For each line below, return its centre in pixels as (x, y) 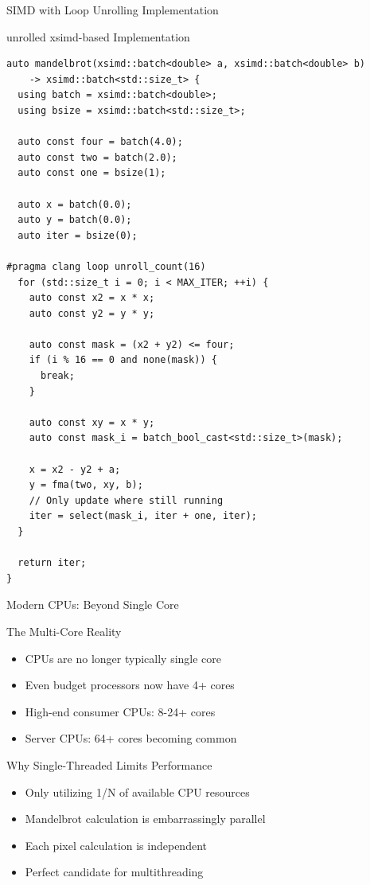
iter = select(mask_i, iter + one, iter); (143, 516)
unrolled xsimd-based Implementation (98, 36)
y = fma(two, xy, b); (86, 485)
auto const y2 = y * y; (92, 313)
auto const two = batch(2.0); (97, 157)
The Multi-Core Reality (64, 631)
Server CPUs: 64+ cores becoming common (131, 738)
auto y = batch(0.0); (75, 220)
